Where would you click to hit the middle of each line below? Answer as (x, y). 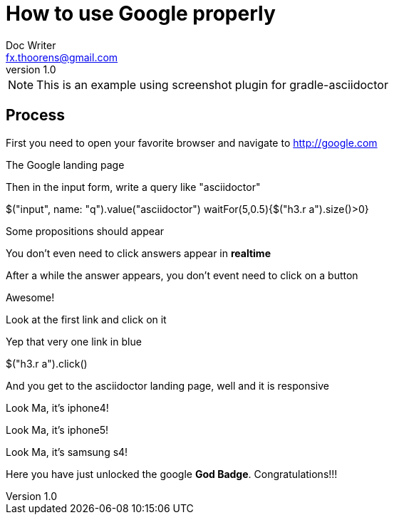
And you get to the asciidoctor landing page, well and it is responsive (167, 385)
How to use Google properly (141, 14)
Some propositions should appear (85, 231)
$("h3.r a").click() (47, 363)
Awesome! (30, 297)
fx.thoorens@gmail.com (62, 57)
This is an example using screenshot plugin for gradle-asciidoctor (212, 84)
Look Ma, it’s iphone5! (57, 430)
